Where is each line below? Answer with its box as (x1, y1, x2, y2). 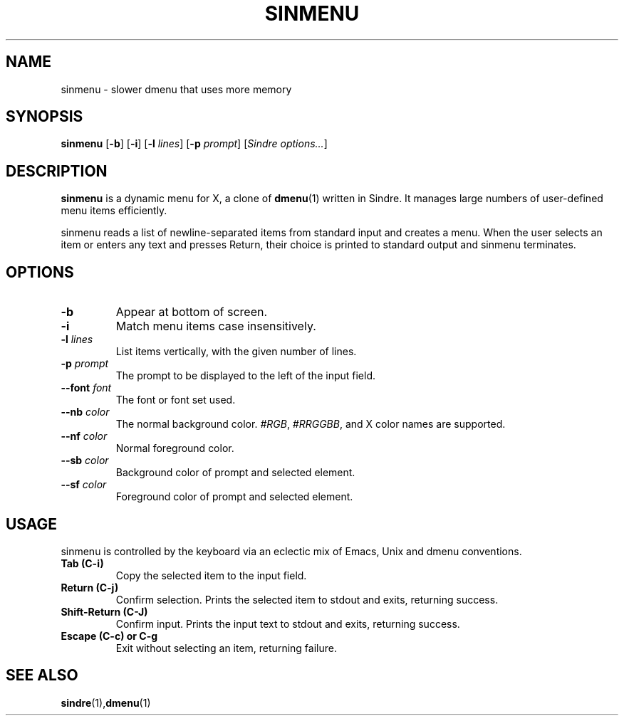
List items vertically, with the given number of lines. (115, 345, 357, 358)
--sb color (61, 454, 109, 467)
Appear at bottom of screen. (115, 305, 268, 320)
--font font (61, 381, 112, 394)
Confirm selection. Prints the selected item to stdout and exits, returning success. (115, 593, 499, 606)
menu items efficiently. (61, 204, 167, 217)
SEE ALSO (6, 666, 78, 685)
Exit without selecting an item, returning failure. (115, 641, 337, 654)
